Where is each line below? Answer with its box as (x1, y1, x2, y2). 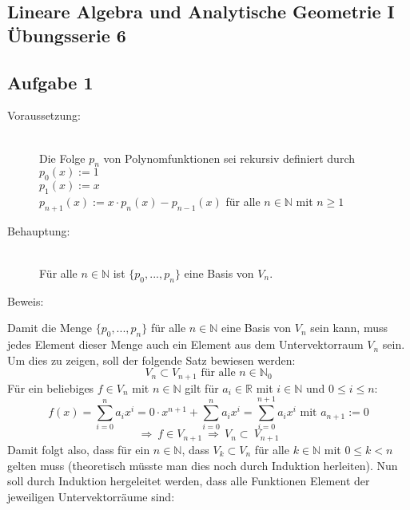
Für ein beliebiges (7, 379, 94, 396)
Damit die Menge (7, 319, 92, 336)
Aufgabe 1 (7, 69, 94, 94)
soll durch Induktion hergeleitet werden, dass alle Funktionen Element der (7, 472, 370, 489)
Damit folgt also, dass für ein (7, 441, 150, 457)
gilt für (185, 379, 219, 396)
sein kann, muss (310, 319, 388, 336)
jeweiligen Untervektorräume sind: (7, 488, 175, 504)
